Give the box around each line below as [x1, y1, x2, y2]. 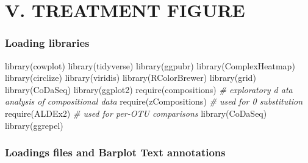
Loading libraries [5, 35, 90, 50]
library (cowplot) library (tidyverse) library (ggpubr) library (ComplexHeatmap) [5, 59, 295, 72]
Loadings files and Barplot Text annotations [5, 145, 226, 160]
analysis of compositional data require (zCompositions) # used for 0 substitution [5, 95, 303, 108]
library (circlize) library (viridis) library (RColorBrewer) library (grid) [5, 71, 256, 84]
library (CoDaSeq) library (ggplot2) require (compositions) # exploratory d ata [5, 83, 293, 95]
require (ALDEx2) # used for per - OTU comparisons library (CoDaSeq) [5, 106, 267, 119]
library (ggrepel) [5, 119, 63, 131]
